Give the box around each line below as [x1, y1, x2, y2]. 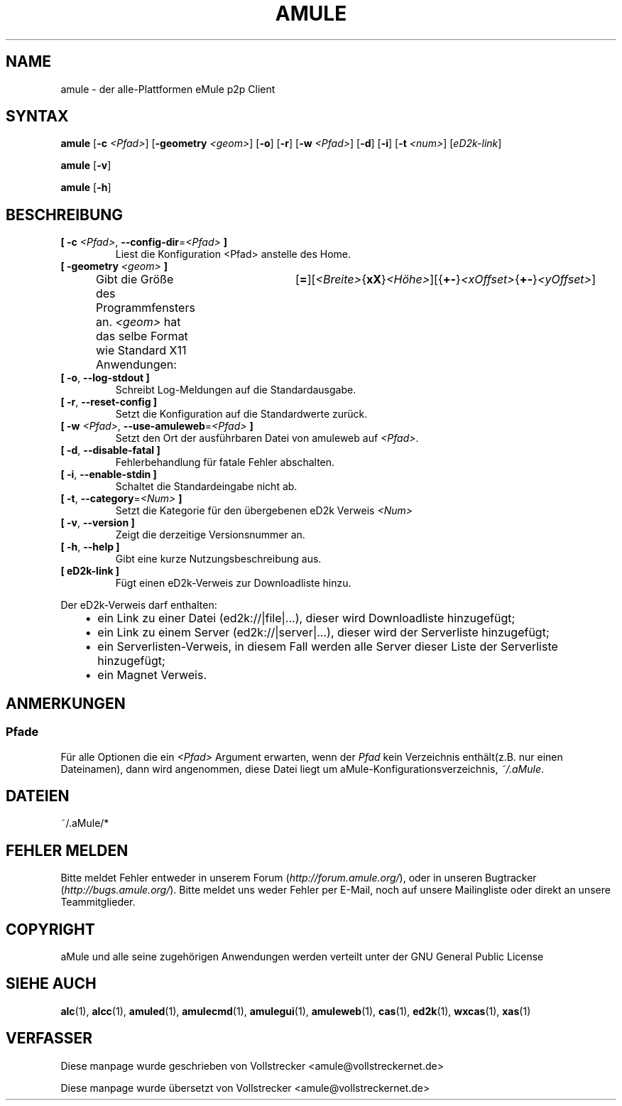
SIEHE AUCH [6, 975, 97, 993]
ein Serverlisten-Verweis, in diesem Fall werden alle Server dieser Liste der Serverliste [97, 639, 558, 654]
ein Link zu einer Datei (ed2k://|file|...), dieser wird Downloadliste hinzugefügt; [97, 611, 515, 626]
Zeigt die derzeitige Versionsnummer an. [115, 528, 305, 541]
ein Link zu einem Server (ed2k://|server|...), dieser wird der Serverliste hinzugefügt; [97, 625, 550, 640]
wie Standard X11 [95, 343, 187, 358]
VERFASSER [6, 1029, 93, 1048]
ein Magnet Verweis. [97, 668, 207, 683]
